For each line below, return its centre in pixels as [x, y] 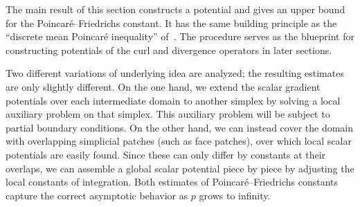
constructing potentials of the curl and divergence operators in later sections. [169, 49]
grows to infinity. [235, 195]
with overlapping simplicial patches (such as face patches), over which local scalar [179, 141]
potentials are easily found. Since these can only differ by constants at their [166, 154]
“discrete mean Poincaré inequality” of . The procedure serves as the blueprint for [180, 36]
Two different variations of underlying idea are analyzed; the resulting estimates [175, 73]
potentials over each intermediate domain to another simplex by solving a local [173, 100]
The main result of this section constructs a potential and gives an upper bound [175, 9]
